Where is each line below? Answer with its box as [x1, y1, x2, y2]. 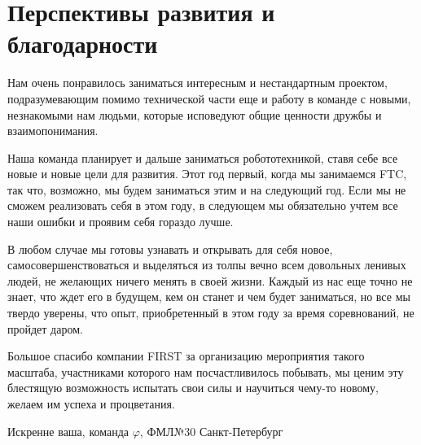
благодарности [7, 27, 158, 60]
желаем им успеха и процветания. [7, 395, 175, 412]
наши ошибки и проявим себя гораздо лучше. [7, 213, 234, 230]
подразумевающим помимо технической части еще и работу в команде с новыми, [7, 89, 411, 107]
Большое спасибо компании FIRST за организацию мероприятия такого [7, 347, 365, 364]
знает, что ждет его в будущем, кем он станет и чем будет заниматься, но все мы [7, 288, 410, 305]
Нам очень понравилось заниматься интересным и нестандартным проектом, [7, 74, 388, 91]
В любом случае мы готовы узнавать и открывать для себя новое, [7, 240, 333, 257]
